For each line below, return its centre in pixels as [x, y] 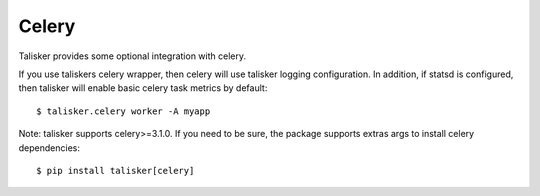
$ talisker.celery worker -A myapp [123, 111]
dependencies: [49, 147]
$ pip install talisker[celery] [115, 170]
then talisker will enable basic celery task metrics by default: [143, 88]
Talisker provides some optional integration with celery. [132, 56]
